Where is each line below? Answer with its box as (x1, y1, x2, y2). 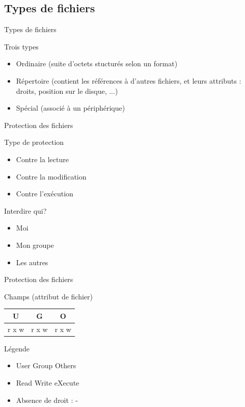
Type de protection (4, 137, 64, 147)
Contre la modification (16, 171, 87, 182)
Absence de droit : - (16, 394, 78, 405)
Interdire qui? (4, 205, 47, 216)
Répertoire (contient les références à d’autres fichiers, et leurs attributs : (16, 75, 241, 86)
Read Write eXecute (16, 377, 79, 388)
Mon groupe (16, 239, 54, 250)
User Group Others (16, 360, 76, 371)
